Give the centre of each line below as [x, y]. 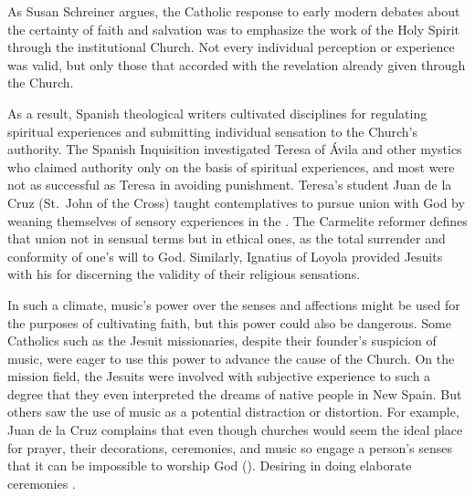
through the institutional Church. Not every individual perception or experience [231, 47]
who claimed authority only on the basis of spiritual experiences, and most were [231, 166]
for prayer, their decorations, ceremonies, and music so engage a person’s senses [230, 447]
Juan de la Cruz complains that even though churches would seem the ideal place [235, 430]
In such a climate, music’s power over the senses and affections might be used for [234, 304]
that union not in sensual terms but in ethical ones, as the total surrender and [227, 238]
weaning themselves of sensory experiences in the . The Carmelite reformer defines [237, 220]
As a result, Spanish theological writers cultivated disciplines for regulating [217, 113]
